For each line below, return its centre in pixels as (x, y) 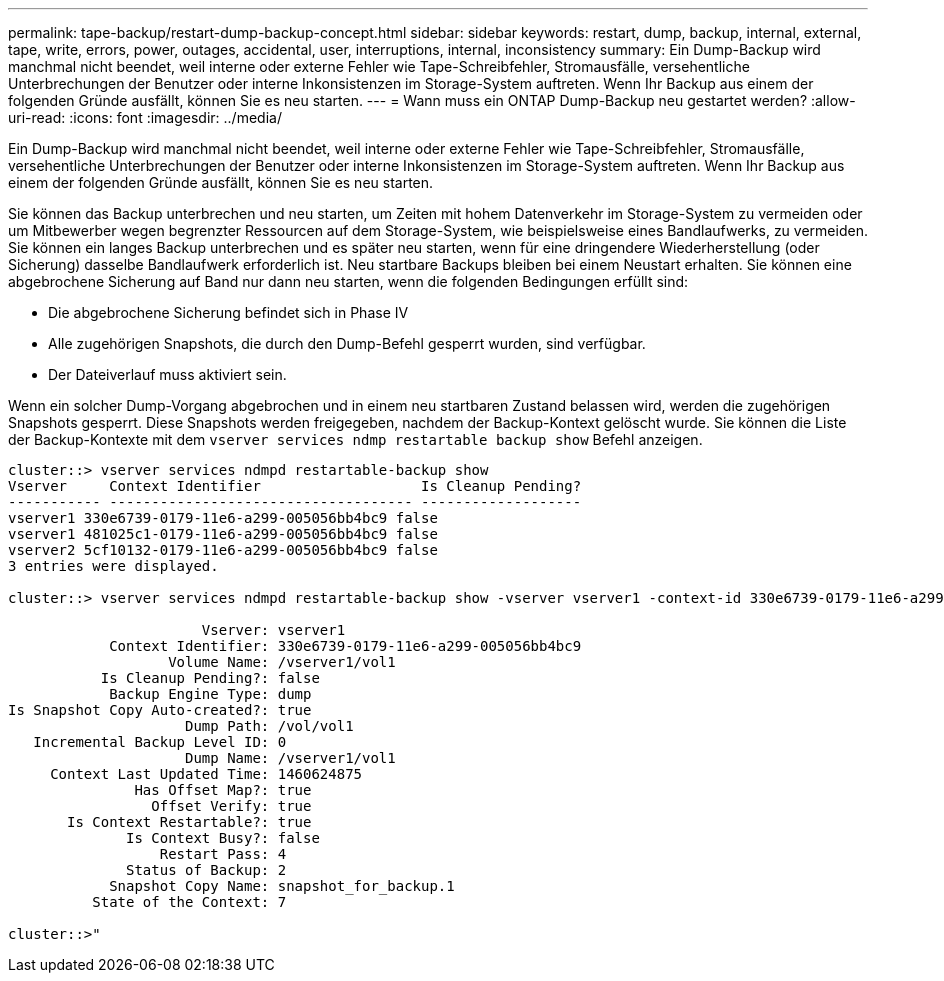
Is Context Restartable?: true (189, 822)
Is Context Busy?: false (223, 838)
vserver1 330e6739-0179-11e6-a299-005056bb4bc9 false (223, 518)
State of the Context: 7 (189, 902)
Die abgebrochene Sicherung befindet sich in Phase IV (228, 312)
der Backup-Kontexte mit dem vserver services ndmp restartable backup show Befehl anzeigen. (355, 439)
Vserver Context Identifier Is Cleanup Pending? (295, 486)
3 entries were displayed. (113, 566)
